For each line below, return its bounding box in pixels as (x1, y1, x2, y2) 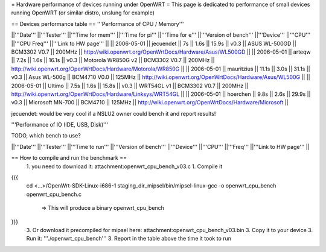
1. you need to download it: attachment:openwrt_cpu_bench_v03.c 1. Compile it (26, 163, 223, 170)
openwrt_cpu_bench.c (26, 191, 81, 198)
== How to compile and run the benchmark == (11, 154, 127, 162)
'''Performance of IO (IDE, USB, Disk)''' (11, 121, 109, 128)
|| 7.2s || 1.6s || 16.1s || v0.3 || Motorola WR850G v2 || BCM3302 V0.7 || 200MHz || (11, 57, 215, 64)
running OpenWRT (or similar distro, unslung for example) (11, 9, 155, 16)
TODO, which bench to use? (11, 132, 81, 139)
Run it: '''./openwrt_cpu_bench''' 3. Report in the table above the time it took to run (26, 235, 232, 242)
